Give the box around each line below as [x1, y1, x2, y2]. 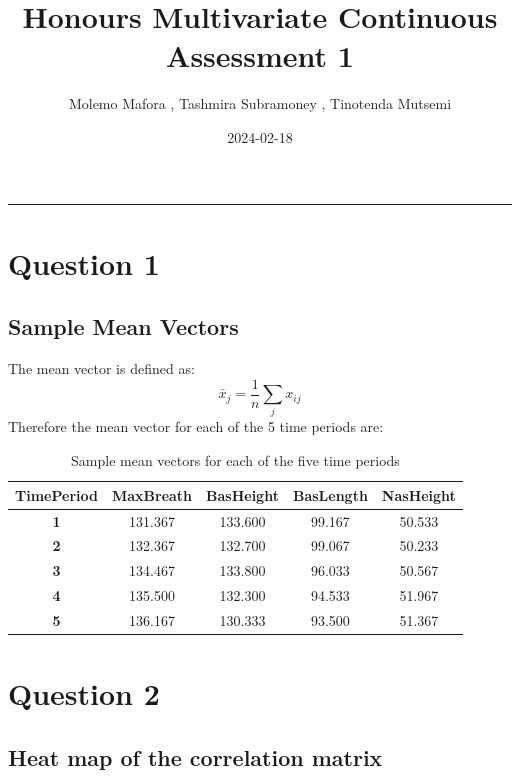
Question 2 [8, 673, 160, 714]
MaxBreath [111, 484, 193, 505]
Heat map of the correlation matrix [8, 741, 383, 772]
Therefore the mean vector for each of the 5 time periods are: [8, 416, 384, 437]
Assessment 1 [166, 35, 354, 76]
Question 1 [8, 242, 160, 283]
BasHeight [206, 484, 279, 505]
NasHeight [381, 484, 456, 505]
